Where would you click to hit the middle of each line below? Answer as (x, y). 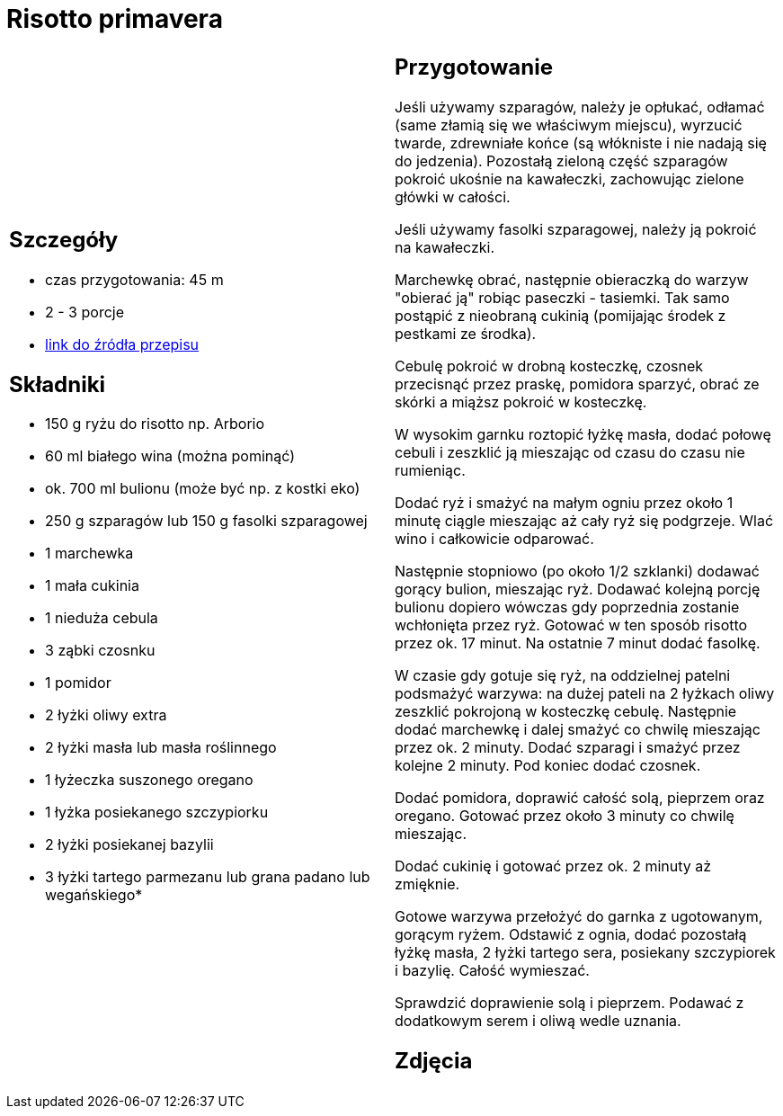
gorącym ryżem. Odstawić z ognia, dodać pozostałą (571, 934)
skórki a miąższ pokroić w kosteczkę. (521, 402)
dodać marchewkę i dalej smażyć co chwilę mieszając (578, 729)
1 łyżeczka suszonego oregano (149, 780)
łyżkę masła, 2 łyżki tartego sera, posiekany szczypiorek (585, 952)
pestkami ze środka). (466, 333)
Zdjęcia (434, 1060)
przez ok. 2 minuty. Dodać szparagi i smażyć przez (568, 747)
